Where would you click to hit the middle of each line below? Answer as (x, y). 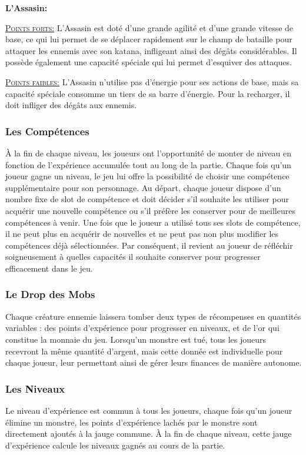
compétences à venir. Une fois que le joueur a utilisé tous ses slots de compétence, (153, 222)
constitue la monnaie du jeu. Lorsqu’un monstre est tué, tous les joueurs (136, 339)
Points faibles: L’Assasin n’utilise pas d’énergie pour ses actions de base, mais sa (152, 81)
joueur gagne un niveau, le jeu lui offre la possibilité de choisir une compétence (147, 176)
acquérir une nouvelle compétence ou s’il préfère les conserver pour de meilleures (150, 210)
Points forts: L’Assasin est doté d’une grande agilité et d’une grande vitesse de (149, 27)
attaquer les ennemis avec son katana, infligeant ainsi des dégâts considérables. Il (151, 50)
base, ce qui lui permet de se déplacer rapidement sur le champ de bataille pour (149, 39)
